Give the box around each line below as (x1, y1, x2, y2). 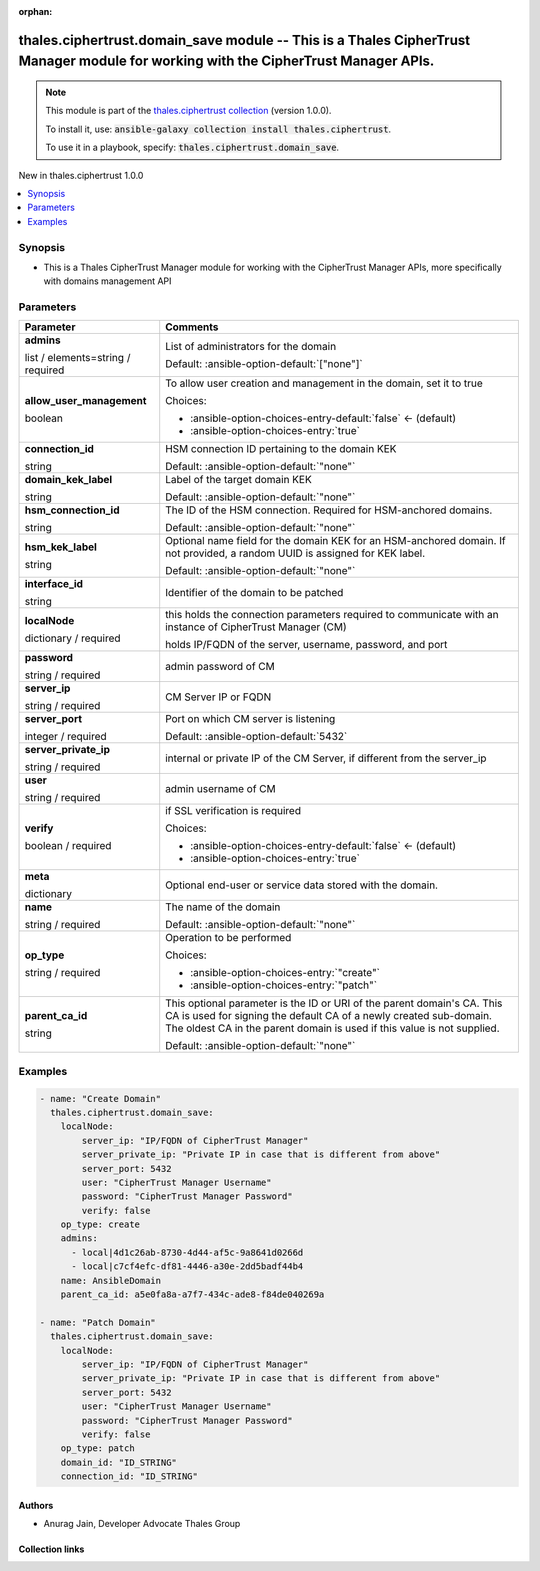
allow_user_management (24, 394, 147, 408)
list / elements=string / (24, 351, 131, 365)
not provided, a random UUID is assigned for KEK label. (165, 546, 426, 560)
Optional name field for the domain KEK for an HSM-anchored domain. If (165, 534, 506, 548)
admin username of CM (165, 782, 276, 796)
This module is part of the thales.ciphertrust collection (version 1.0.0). (45, 105, 332, 117)
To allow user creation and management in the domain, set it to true (165, 376, 484, 390)
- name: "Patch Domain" (39, 1316, 157, 1328)
